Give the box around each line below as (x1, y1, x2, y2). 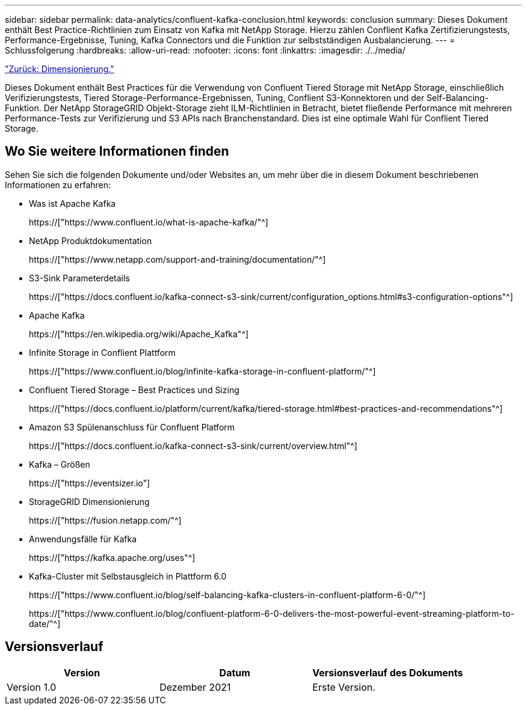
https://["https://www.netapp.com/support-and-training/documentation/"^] (29, 254, 326, 265)
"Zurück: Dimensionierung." (5, 64, 114, 74)
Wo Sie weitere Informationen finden (5, 144, 229, 159)
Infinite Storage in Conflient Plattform (29, 347, 176, 358)
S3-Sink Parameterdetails (29, 272, 130, 283)
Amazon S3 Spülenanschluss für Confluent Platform (29, 421, 235, 432)
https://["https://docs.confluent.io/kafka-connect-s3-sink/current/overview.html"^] (29, 440, 357, 451)
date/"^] (29, 618, 61, 629)
